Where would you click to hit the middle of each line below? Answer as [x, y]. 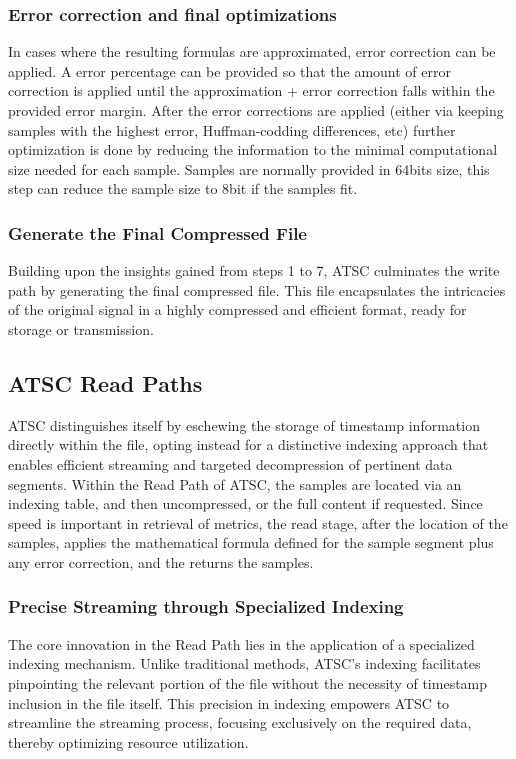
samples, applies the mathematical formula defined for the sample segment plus [251, 542]
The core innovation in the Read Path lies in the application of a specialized [241, 643]
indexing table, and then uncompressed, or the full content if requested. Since [245, 503]
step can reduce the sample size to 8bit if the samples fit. [183, 188]
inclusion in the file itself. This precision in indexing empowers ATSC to [229, 702]
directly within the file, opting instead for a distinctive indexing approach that [248, 444]
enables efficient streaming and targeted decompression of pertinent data [230, 463]
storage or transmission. [81, 328]
